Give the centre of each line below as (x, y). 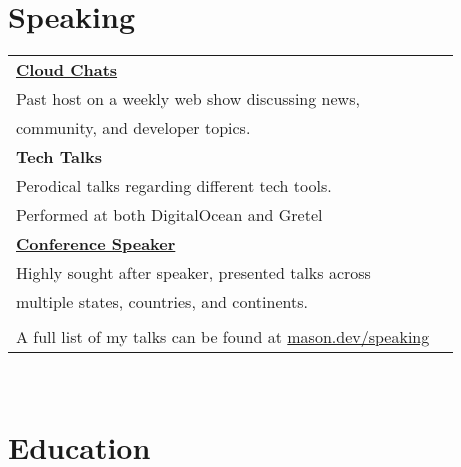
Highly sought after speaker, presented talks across (193, 273)
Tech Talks (59, 157)
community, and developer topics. (133, 128)
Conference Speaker (96, 244)
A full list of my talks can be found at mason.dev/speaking (223, 337)
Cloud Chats (67, 70)
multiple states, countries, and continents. (162, 302)
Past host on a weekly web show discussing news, (188, 99)
